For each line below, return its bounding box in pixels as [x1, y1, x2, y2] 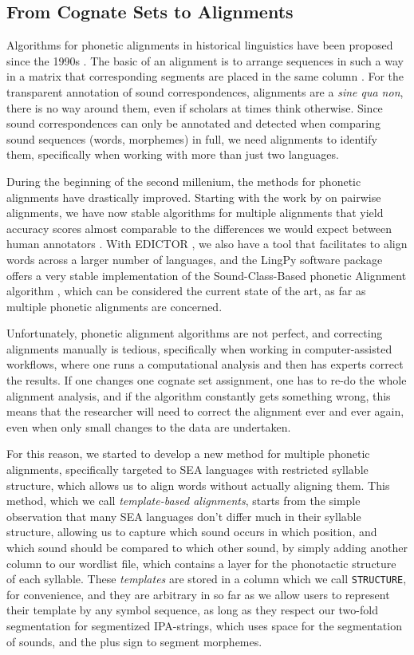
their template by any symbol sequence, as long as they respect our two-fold [6, 602, 378, 618]
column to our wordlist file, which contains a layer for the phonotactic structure [6, 554, 396, 571]
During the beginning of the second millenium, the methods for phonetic [6, 172, 361, 189]
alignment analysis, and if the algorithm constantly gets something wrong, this [6, 387, 391, 404]
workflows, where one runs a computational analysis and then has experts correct [6, 356, 404, 373]
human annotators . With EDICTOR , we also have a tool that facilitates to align [6, 235, 408, 252]
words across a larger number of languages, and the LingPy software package [6, 251, 383, 267]
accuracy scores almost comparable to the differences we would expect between [6, 219, 392, 236]
